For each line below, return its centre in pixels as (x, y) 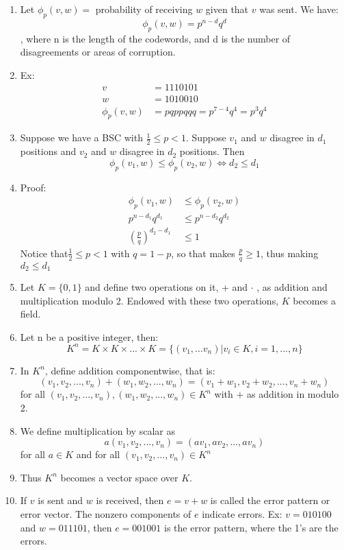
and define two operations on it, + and (167, 286)
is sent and (61, 500)
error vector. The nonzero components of (106, 514)
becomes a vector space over (119, 477)
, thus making (290, 253)
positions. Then (212, 151)
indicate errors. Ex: (242, 514)
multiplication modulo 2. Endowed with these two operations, (149, 300)
